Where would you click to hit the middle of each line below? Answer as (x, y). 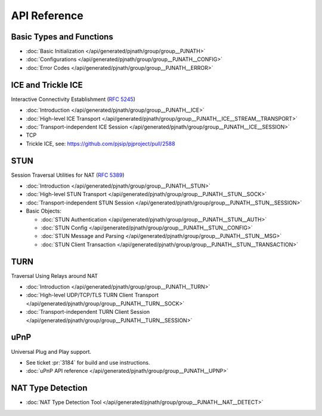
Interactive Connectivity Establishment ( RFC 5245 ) (73, 99)
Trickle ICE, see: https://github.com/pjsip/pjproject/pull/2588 (100, 143)
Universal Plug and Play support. (51, 351)
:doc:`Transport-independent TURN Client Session (88, 312)
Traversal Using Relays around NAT (55, 276)
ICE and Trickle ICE (47, 85)
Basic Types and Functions (62, 37)
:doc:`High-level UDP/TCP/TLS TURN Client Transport (92, 295)
